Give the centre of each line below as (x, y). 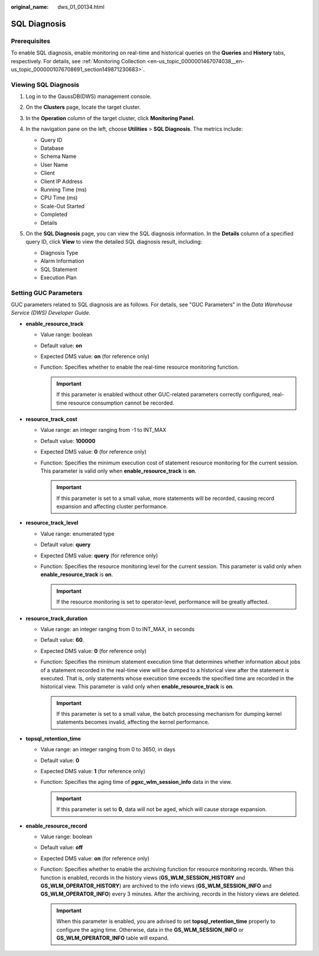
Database (52, 148)
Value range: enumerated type (77, 534)
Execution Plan (58, 277)
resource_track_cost (52, 419)
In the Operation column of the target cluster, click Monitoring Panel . (110, 118)
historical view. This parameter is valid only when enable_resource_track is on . (137, 687)
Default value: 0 (60, 760)
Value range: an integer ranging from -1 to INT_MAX (103, 430)
